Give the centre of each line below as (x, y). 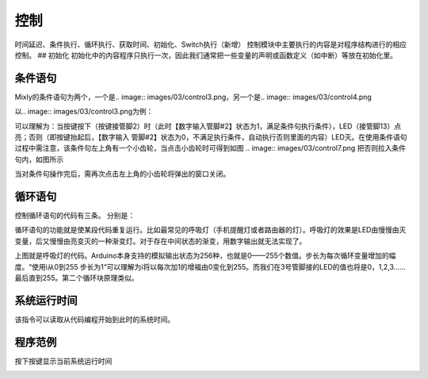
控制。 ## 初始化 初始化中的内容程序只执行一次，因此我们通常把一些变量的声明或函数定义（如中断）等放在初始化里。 (206, 55)
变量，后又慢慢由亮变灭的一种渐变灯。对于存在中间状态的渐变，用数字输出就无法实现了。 (160, 241)
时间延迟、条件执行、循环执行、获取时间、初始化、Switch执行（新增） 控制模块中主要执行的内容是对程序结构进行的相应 (211, 44)
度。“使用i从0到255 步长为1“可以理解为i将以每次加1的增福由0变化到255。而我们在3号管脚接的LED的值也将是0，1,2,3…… (210, 266)
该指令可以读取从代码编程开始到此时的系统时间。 (94, 319)
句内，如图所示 (39, 159)
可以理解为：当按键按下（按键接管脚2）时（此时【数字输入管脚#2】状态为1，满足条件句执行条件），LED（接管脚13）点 (208, 126)
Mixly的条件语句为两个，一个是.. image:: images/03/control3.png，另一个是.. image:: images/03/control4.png (193, 97)
